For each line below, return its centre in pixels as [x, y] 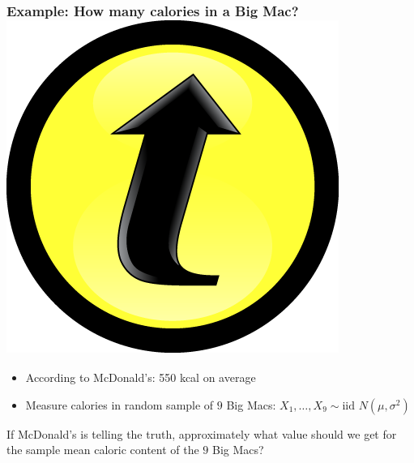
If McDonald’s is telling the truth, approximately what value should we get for [202, 433]
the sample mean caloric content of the [103, 450]
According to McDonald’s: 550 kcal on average [141, 377]
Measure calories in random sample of [120, 404]
